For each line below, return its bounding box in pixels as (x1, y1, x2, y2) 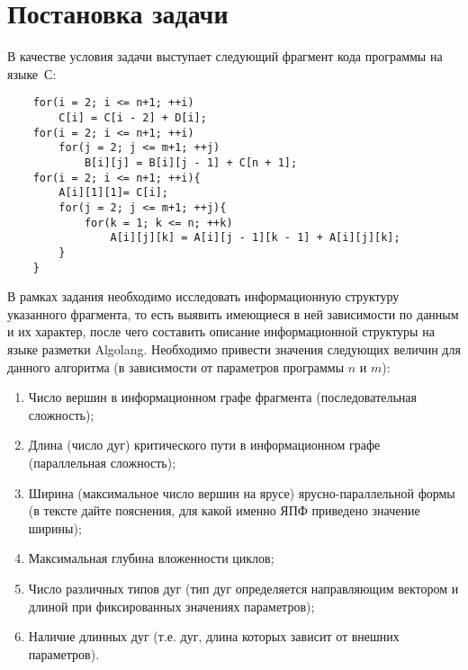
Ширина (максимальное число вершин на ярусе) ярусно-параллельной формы (28, 483, 455, 502)
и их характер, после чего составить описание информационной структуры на (7, 322, 435, 341)
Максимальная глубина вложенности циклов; (28, 549, 274, 567)
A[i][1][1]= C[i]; (58, 186, 168, 200)
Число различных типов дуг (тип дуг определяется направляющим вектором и (28, 578, 459, 597)
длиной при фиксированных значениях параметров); (28, 596, 315, 615)
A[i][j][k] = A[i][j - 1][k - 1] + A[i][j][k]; (110, 231, 400, 245)
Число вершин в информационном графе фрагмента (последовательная (28, 388, 417, 406)
